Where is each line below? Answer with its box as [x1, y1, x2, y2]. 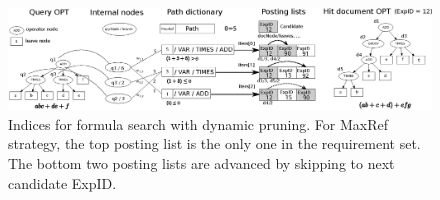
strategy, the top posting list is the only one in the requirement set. [8, 133, 421, 154]
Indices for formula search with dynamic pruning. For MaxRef [8, 113, 388, 134]
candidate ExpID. [8, 172, 117, 193]
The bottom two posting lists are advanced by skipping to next [8, 153, 395, 174]
